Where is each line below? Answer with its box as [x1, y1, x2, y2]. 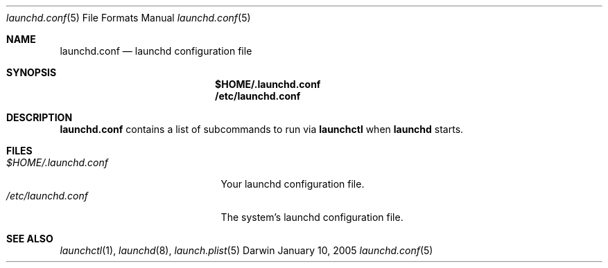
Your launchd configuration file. [220, 178, 365, 190]
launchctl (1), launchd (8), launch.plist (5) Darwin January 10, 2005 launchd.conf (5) [60, 244, 433, 256]
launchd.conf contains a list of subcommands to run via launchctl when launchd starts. [60, 123, 464, 135]
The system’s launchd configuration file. [220, 211, 403, 223]
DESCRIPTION [6, 111, 73, 123]
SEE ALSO [6, 233, 53, 244]
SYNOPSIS [6, 66, 57, 78]
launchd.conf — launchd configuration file [60, 45, 252, 57]
